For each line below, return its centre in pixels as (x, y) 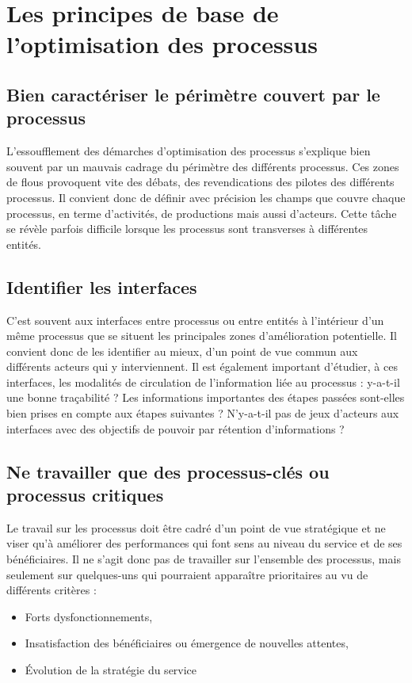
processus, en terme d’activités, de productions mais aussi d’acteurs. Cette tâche (202, 213)
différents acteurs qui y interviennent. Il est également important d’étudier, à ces (202, 366)
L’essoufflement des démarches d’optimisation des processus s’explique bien (189, 151)
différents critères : (51, 590)
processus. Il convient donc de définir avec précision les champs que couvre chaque (206, 197)
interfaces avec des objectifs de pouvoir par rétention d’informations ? (175, 428)
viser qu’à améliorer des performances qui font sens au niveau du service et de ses (204, 543)
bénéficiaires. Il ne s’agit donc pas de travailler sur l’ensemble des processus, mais (204, 559)
